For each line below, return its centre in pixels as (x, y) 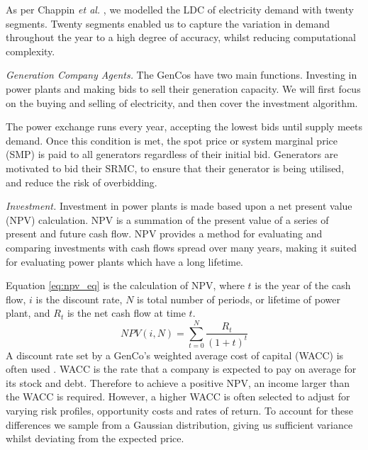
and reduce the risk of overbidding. (82, 182)
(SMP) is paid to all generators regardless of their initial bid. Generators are (172, 154)
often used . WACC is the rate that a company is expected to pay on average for (181, 369)
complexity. (30, 51)
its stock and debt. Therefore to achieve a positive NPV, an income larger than (178, 382)
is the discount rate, (79, 299)
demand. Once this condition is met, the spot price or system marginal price (172, 140)
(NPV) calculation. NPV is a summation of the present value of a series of (167, 219)
